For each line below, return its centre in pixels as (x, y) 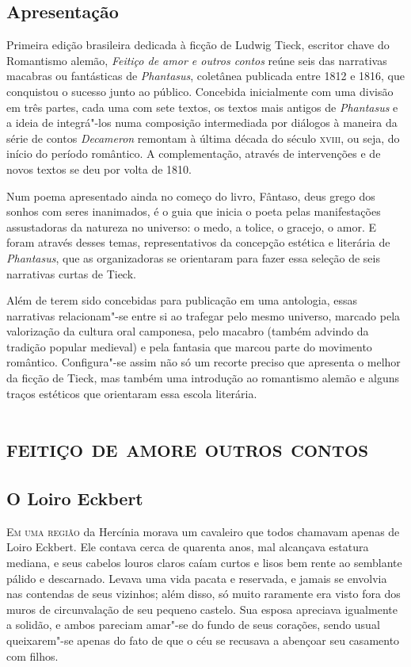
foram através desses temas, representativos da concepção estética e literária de (198, 242)
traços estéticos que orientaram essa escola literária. (132, 393)
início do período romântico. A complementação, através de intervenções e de (194, 153)
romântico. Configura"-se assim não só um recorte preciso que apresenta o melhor (204, 362)
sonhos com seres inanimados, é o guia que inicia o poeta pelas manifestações (194, 211)
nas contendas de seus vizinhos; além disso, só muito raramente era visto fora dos (204, 594)
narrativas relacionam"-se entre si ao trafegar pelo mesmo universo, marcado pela (204, 315)
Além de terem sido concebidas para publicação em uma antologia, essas (182, 300)
